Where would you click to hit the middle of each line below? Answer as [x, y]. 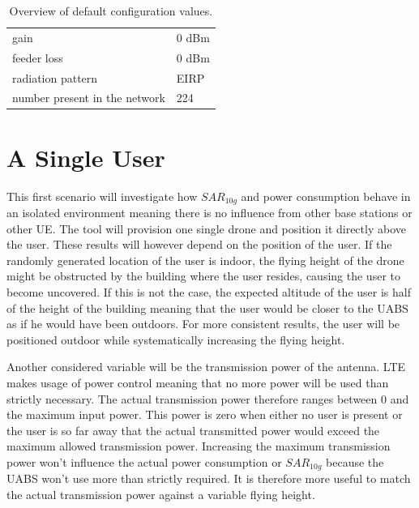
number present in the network [89, 98]
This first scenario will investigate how [102, 196]
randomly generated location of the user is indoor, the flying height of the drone [205, 260]
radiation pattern [55, 77]
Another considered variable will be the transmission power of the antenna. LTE [206, 367]
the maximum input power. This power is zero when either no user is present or [205, 414]
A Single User [86, 157]
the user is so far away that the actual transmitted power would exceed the [193, 430]
